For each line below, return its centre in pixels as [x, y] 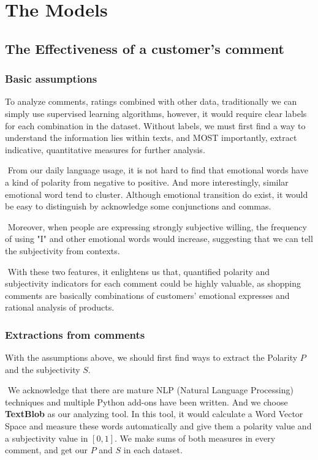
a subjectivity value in [47, 438]
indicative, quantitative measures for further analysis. [105, 149]
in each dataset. [153, 450]
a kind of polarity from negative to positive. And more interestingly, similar [147, 182]
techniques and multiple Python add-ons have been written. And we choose [146, 402]
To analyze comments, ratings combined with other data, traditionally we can [151, 101]
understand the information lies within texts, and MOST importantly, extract [151, 138]
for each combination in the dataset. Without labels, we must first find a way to [155, 125]
